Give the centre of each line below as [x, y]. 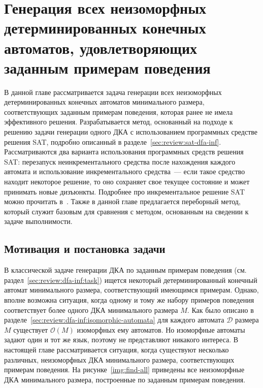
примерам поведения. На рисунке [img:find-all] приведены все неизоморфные [124, 369]
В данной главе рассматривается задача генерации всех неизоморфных [113, 92]
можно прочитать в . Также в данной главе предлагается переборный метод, [122, 201]
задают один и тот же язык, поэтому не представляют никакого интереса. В [121, 339]
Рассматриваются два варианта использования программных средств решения [124, 152]
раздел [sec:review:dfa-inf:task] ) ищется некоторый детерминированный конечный [131, 280]
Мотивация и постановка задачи [85, 249]
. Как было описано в [220, 310]
